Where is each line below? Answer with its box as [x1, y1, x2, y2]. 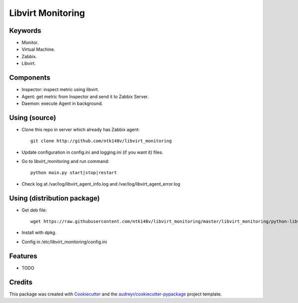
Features [9, 252, 37, 260]
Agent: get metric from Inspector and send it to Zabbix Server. [21, 94, 149, 100]
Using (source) [9, 113, 57, 122]
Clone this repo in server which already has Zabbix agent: [21, 126, 140, 132]
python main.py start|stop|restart [30, 170, 117, 176]
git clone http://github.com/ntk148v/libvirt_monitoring [30, 138, 172, 144]
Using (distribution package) [9, 194, 100, 202]
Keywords [9, 26, 42, 35]
